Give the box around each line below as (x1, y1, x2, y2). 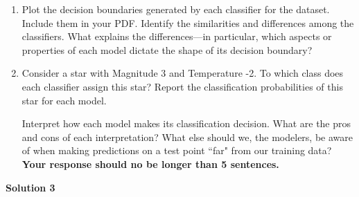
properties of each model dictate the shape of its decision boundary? (21, 42, 313, 57)
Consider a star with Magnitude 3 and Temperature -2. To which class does (21, 66, 344, 80)
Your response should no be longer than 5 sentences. (21, 156, 279, 171)
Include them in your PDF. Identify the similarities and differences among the (21, 15, 354, 30)
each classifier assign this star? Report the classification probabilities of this (21, 79, 343, 93)
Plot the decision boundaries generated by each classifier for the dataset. (21, 2, 330, 16)
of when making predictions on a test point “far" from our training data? (21, 143, 332, 158)
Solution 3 (6, 180, 55, 194)
